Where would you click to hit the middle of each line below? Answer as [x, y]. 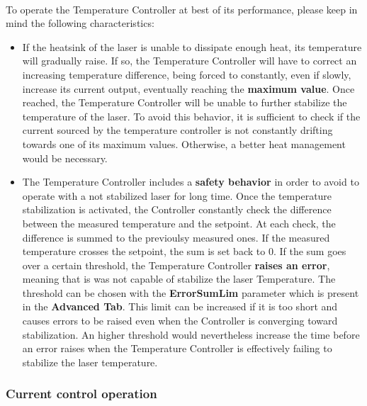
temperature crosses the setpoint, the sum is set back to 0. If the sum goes [184, 251]
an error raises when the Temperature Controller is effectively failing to [177, 348]
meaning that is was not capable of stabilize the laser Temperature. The [179, 279]
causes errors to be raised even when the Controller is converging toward [180, 321]
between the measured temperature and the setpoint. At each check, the [179, 223]
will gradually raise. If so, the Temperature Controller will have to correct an [190, 61]
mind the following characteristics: [80, 23]
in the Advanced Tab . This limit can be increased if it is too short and [180, 306]
